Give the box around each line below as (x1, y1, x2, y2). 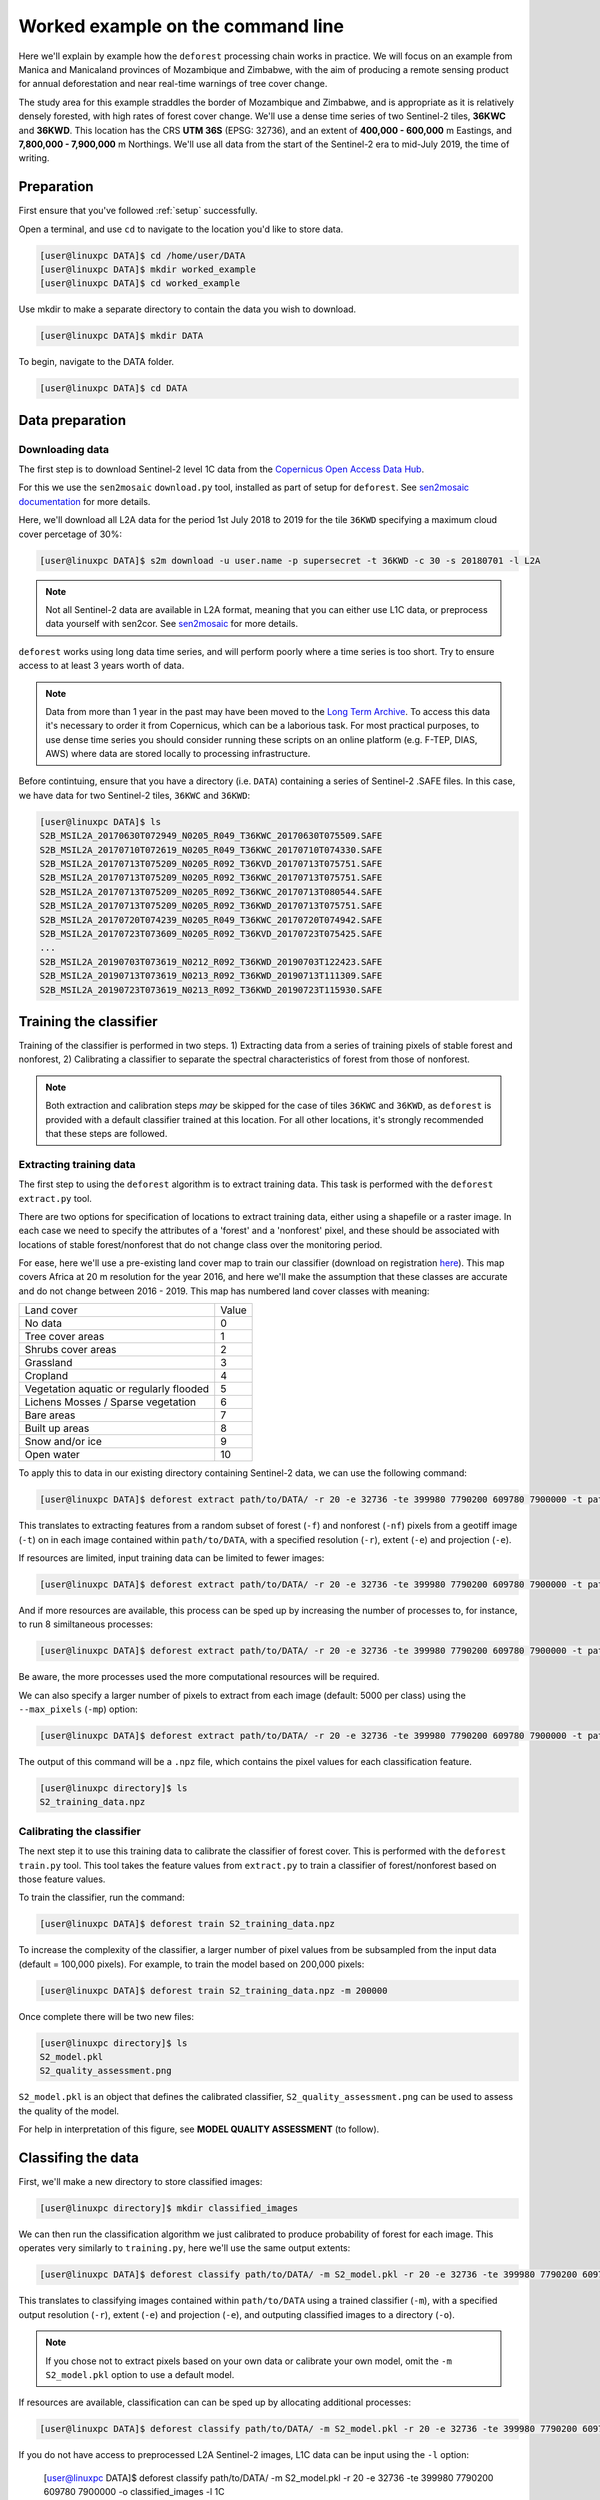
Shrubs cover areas (24, 1343, 117, 1357)
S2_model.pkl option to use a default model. (45, 2369, 235, 2381)
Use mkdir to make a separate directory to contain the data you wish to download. (18, 303, 357, 315)
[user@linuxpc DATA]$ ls (39, 816, 162, 827)
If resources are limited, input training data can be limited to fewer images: (18, 1552, 325, 1564)
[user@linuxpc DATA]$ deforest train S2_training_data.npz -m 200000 (39, 1985, 388, 1996)
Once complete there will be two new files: (18, 2010, 195, 2022)
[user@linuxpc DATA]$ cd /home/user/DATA (39, 250, 246, 261)
